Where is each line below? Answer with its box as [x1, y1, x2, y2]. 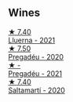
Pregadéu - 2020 [8, 52, 64, 61]
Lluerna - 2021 [8, 35, 56, 45]
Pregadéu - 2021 [8, 68, 63, 78]
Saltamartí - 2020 [8, 86, 65, 95]
